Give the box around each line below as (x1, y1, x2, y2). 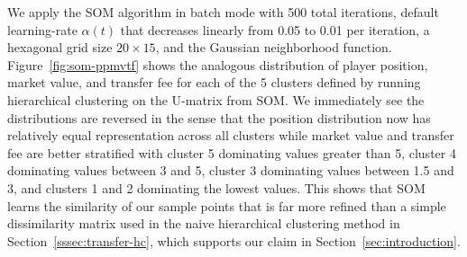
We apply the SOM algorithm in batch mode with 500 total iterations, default (7, 3, 439, 21)
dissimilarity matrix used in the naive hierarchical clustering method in (7, 214, 400, 233)
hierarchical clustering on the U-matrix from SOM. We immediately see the (7, 90, 425, 109)
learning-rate (7, 20, 78, 39)
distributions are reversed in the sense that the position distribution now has (7, 108, 431, 127)
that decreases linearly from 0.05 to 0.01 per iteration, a (120, 20, 430, 39)
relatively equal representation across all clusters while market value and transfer (7, 126, 454, 145)
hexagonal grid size (7, 38, 113, 57)
